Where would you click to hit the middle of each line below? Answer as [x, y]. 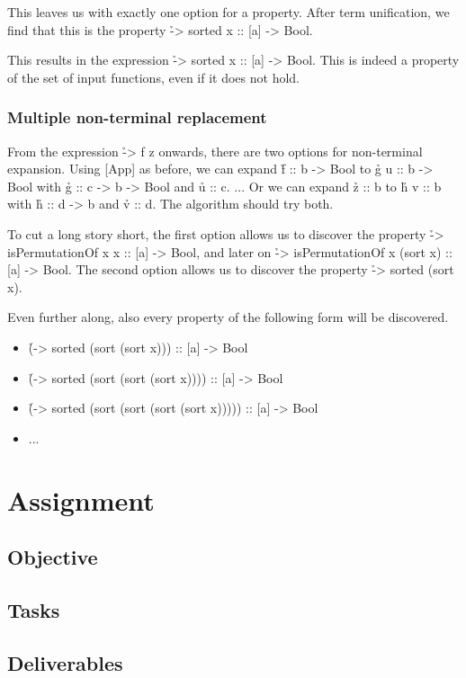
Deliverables [65, 662]
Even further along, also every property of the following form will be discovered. [228, 317]
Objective [53, 557]
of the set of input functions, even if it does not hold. [153, 77]
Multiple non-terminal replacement [137, 117]
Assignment [81, 500]
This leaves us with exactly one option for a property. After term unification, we [229, 12]
